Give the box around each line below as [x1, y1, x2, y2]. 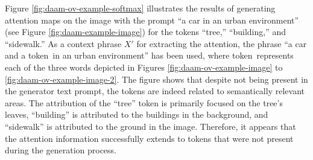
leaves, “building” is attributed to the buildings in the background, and [5, 108, 268, 121]
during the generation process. [5, 144, 117, 156]
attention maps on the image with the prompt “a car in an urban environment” [5, 13, 299, 26]
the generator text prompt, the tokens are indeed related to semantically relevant [5, 85, 305, 97]
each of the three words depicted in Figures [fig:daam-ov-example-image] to [5, 60, 283, 73]
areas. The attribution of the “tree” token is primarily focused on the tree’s [5, 96, 283, 109]
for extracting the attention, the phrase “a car [136, 37, 307, 50]
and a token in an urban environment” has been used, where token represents [5, 49, 294, 62]
